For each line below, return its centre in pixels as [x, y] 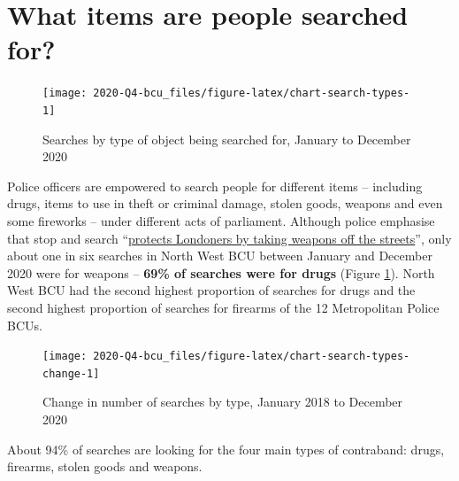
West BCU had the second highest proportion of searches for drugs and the [211, 290]
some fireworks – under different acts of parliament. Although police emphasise [221, 221]
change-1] [71, 373]
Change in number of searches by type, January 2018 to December [223, 402]
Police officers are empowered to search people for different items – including [215, 186]
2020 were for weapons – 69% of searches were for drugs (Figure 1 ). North [221, 272]
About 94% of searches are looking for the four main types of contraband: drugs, [226, 449]
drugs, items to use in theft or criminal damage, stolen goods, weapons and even [225, 203]
